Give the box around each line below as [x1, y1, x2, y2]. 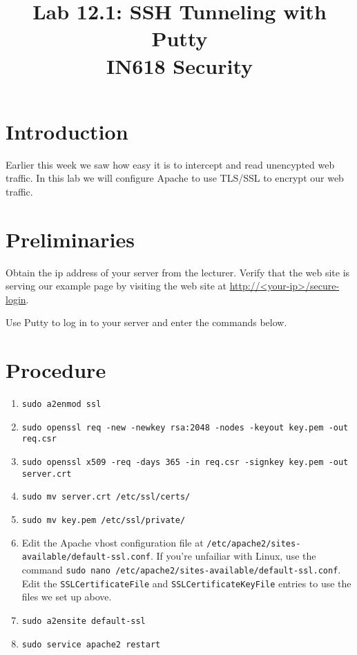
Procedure [6, 356, 106, 384]
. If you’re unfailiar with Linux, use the [150, 549, 316, 563]
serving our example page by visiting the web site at [6, 278, 226, 293]
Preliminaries [6, 225, 135, 253]
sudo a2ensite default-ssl [21, 616, 146, 626]
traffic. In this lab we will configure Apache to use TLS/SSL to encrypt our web [6, 171, 344, 185]
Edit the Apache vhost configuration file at [21, 535, 204, 549]
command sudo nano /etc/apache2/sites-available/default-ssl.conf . [21, 562, 341, 576]
